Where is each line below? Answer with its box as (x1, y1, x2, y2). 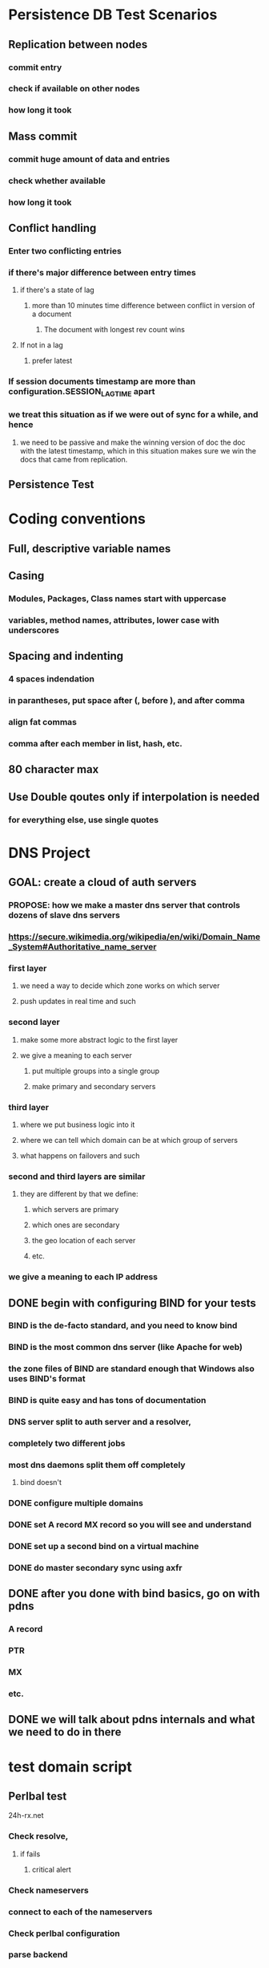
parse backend (8, 1949, 68, 1960)
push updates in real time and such (19, 997, 136, 1006)
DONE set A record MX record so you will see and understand (8, 1519, 252, 1531)
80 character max (8, 762, 99, 776)
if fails (19, 1848, 41, 1859)
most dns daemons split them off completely (8, 1459, 186, 1470)
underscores (8, 624, 60, 636)
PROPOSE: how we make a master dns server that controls (8, 900, 240, 911)
